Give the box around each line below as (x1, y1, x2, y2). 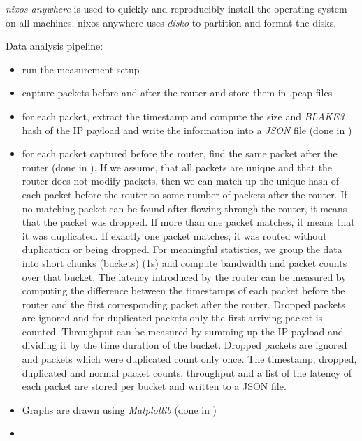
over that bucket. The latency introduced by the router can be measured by (22, 269, 347, 284)
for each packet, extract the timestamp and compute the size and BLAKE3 (22, 108, 345, 123)
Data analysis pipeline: (6, 38, 103, 53)
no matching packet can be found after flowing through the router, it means (22, 201, 347, 215)
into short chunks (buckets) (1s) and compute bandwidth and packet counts (22, 255, 347, 270)
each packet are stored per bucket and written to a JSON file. (22, 379, 287, 393)
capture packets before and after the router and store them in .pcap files (22, 85, 333, 100)
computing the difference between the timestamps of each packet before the (22, 283, 345, 298)
